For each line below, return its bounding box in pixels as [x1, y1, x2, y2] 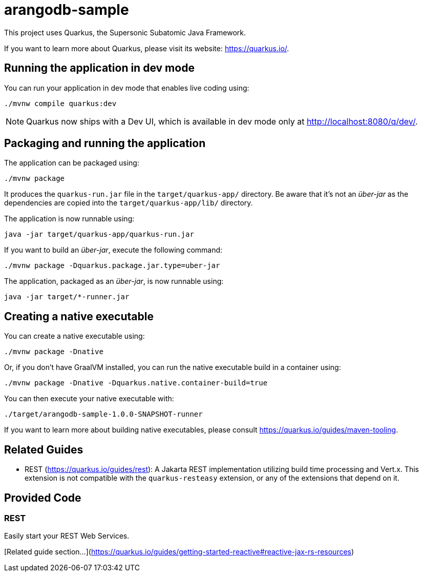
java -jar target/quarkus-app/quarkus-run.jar [4, 230, 194, 239]
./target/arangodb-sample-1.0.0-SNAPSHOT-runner [4, 410, 203, 419]
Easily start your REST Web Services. [4, 531, 130, 541]
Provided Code [4, 491, 81, 504]
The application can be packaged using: [4, 158, 139, 168]
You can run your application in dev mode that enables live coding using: [4, 83, 249, 92]
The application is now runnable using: [4, 214, 135, 223]
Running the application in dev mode [4, 61, 195, 75]
